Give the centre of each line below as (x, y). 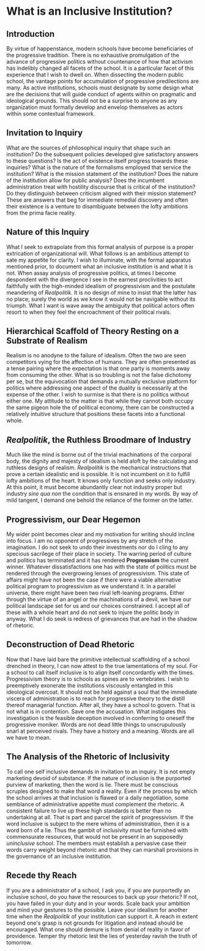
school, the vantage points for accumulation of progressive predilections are (102, 81)
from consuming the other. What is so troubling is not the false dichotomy (99, 375)
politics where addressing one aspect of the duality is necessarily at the (97, 388)
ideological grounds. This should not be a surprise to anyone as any (92, 100)
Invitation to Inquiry (45, 133)
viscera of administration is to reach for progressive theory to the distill (96, 698)
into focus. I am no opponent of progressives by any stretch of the (90, 541)
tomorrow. (19, 942)
